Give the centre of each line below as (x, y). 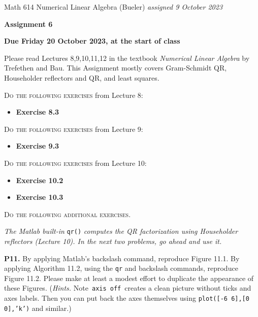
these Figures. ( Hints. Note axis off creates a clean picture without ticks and (128, 288)
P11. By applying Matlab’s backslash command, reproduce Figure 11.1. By (122, 258)
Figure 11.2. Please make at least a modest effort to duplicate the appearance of (129, 278)
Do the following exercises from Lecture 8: (74, 95)
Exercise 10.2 (40, 180)
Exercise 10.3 (40, 197)
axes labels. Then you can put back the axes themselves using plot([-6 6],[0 (127, 298)
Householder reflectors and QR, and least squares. (82, 77)
